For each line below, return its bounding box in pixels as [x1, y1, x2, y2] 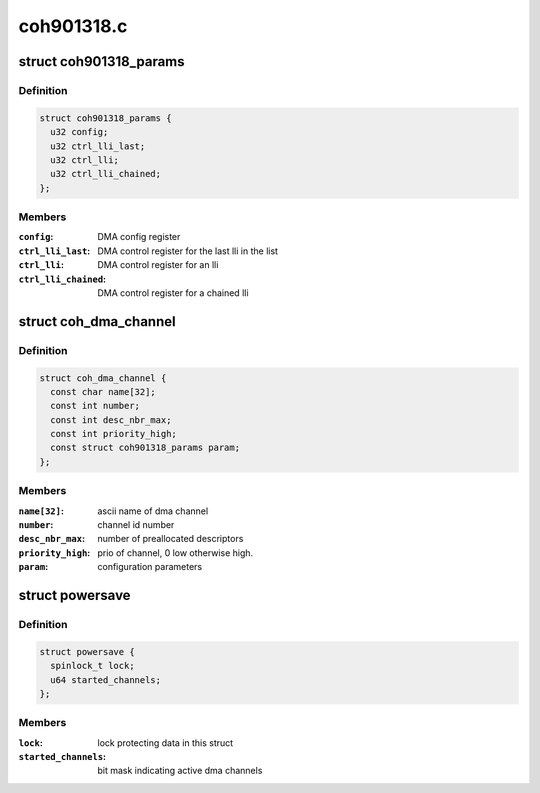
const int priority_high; [50, 428, 177, 440]
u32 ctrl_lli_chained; [50, 168, 162, 180]
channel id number [97, 519, 175, 530]
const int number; [50, 400, 140, 412]
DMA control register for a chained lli [97, 286, 249, 299]
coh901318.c [18, 15, 128, 37]
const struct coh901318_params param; [50, 442, 240, 454]
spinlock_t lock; [50, 660, 135, 672]
